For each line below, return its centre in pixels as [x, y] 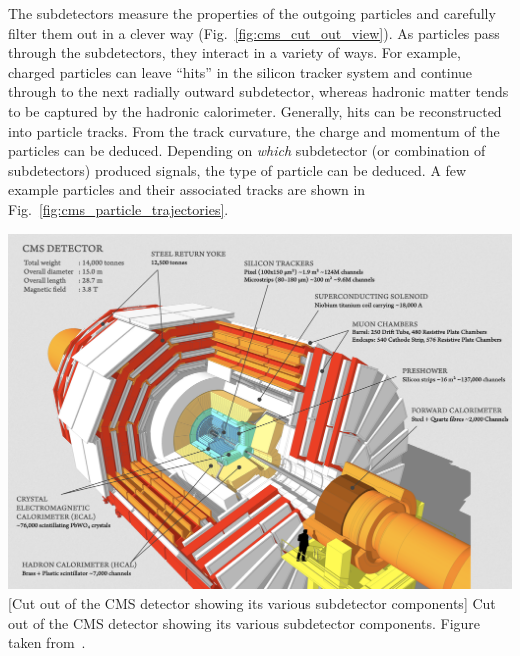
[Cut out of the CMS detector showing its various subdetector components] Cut [252, 602]
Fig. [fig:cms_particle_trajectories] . [118, 208]
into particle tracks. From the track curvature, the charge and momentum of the [254, 130]
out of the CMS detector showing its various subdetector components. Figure [244, 622]
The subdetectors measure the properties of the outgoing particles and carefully [252, 13]
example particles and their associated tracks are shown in [187, 189]
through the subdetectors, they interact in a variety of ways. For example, [234, 52]
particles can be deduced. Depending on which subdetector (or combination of [247, 150]
